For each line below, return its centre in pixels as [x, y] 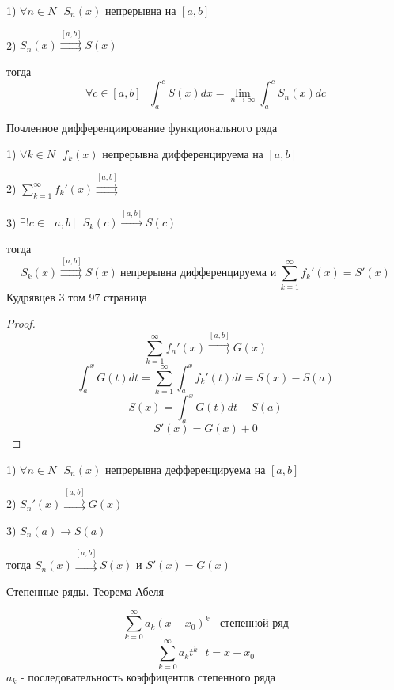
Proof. [21, 323]
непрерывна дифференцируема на [183, 154]
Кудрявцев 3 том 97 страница [77, 296]
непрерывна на [140, 10]
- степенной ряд [250, 624]
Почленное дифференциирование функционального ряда [142, 127]
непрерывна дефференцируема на [185, 469]
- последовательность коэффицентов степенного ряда [148, 676]
